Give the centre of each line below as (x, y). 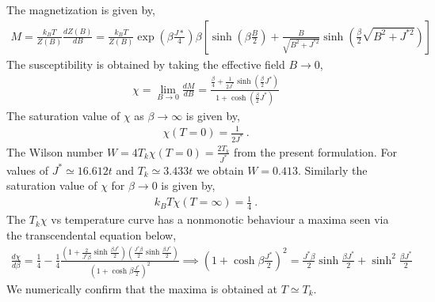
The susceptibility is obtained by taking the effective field (146, 64)
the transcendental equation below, (92, 234)
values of (27, 170)
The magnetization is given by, (81, 9)
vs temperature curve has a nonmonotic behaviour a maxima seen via (220, 219)
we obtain (220, 170)
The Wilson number (55, 151)
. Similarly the (332, 170)
